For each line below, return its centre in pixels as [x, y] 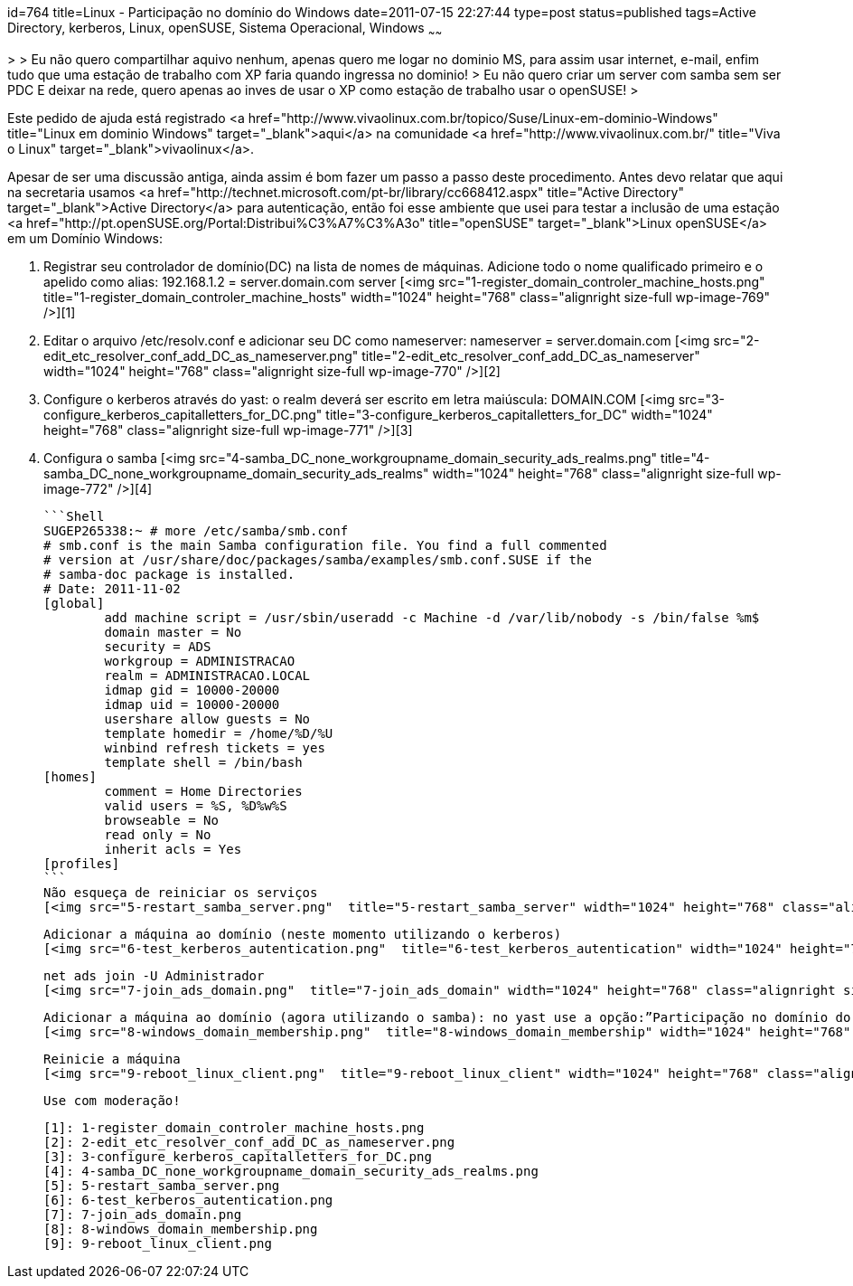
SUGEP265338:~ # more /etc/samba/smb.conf [196, 530]
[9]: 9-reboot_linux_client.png [158, 1243]
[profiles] [82, 863]
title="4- [685, 458]
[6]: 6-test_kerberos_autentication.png [188, 1200]
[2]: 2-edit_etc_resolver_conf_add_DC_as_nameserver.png [249, 1142]
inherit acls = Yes [173, 849]
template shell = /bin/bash [203, 762]
